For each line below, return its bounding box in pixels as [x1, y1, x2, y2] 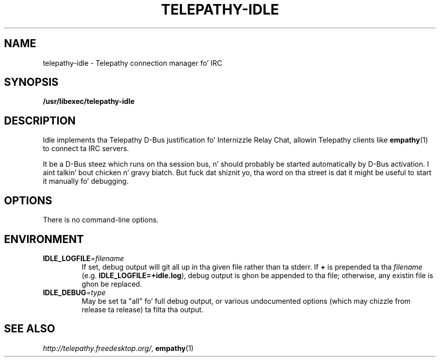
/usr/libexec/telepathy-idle [43, 97, 135, 106]
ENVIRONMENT [4, 232, 84, 246]
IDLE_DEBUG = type [43, 288, 106, 297]
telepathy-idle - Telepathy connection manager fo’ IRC [43, 58, 223, 67]
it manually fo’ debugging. [43, 177, 129, 186]
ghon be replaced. [81, 279, 142, 288]
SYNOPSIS [4, 76, 59, 89]
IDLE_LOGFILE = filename [43, 254, 124, 263]
